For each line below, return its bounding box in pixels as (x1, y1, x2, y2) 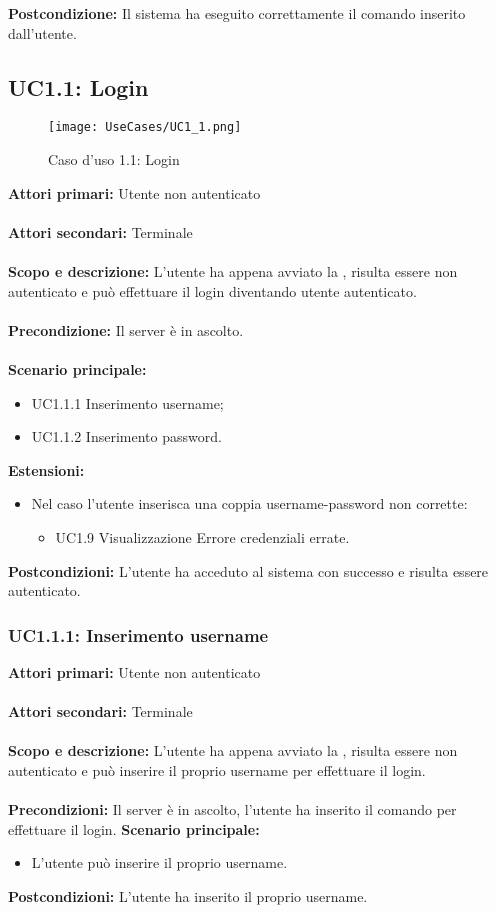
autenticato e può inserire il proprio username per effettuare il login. (8, 759, 426, 780)
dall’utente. (8, 22, 77, 43)
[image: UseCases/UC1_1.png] (48, 120, 242, 135)
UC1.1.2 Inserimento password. (31, 426, 222, 447)
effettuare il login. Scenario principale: (8, 818, 260, 839)
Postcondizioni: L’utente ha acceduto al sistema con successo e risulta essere (8, 560, 489, 581)
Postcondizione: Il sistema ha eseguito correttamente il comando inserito (8, 3, 466, 23)
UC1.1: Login (8, 71, 149, 102)
